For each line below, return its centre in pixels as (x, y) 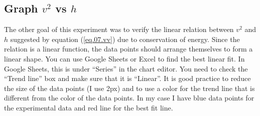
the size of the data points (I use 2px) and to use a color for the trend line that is (129, 88)
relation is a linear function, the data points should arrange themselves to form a (128, 49)
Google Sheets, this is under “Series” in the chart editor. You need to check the (126, 68)
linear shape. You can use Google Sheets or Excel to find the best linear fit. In (124, 58)
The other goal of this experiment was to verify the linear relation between (119, 29)
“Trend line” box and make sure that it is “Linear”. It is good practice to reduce (127, 78)
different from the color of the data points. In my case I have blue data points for (129, 98)
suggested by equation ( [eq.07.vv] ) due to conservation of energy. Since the (125, 39)
